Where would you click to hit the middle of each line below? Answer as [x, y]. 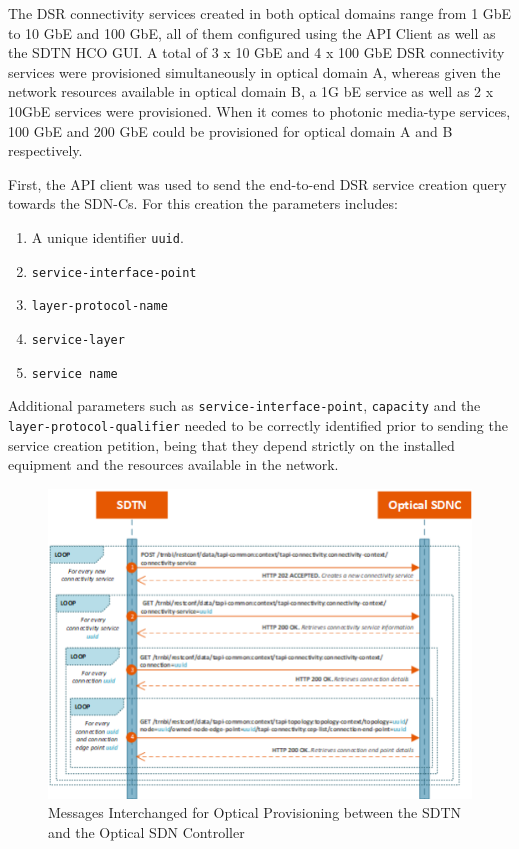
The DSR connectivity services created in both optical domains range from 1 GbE [260, 13]
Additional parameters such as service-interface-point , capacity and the [244, 405]
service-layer [78, 339]
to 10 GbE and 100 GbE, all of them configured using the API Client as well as [252, 32]
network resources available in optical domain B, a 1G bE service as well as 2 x [251, 91]
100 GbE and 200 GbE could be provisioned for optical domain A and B [230, 130]
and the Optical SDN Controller [146, 831]
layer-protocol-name [99, 306]
